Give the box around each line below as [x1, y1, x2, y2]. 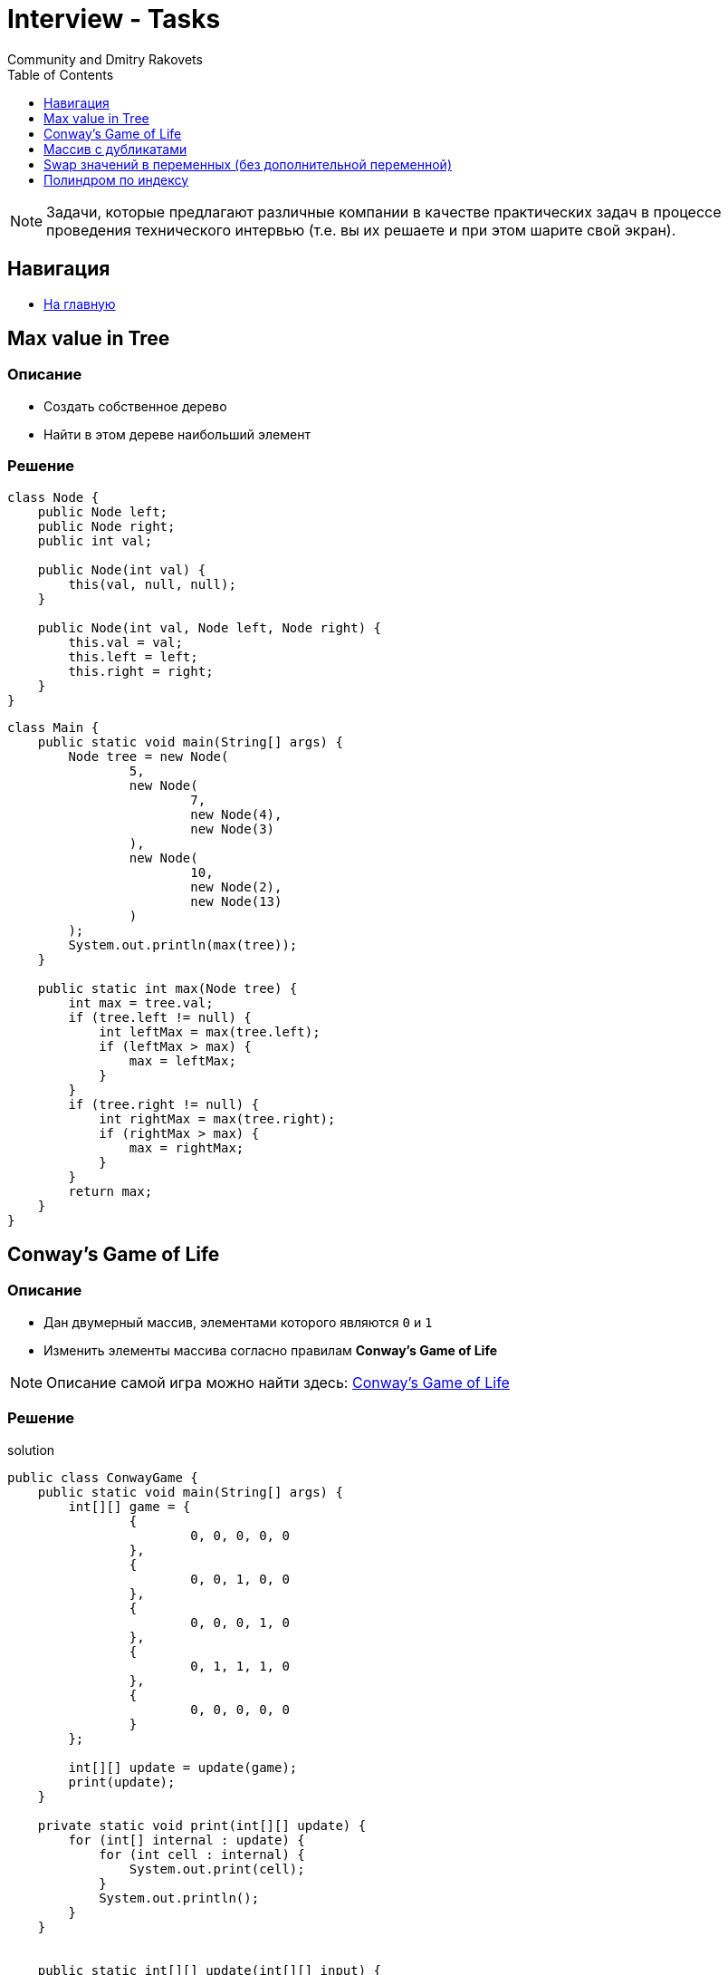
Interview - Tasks [7, 4, 221, 34]
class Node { [7, 489, 100, 505]
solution [7, 1441, 55, 1458]
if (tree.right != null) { [68, 1096, 260, 1112]
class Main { [7, 719, 100, 735]
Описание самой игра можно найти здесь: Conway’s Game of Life [46, 1373, 510, 1392]
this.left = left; [68, 649, 198, 664]
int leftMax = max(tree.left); [99, 1024, 321, 1039]
